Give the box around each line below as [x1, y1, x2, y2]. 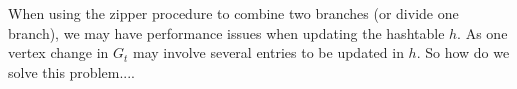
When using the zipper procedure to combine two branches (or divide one [8, 3, 459, 23]
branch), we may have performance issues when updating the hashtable [8, 22, 445, 43]
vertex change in [8, 42, 109, 63]
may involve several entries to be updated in [133, 42, 404, 63]
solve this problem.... [8, 61, 135, 82]
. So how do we [416, 42, 510, 63]
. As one [457, 22, 508, 43]
